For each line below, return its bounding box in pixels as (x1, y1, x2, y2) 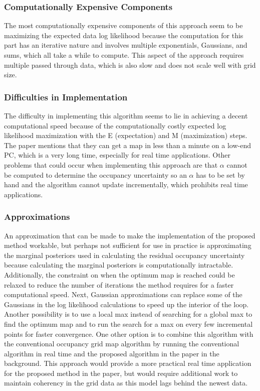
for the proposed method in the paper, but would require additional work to (4, 367, 238, 378)
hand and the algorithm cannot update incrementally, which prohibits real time (4, 179, 248, 190)
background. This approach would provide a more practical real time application (4, 358, 251, 368)
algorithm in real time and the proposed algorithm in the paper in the (4, 348, 219, 358)
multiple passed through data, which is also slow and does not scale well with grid (4, 59, 256, 70)
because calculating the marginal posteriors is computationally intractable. (4, 259, 233, 270)
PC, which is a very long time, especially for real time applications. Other (4, 150, 231, 160)
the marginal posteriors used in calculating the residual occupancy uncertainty (4, 249, 245, 260)
